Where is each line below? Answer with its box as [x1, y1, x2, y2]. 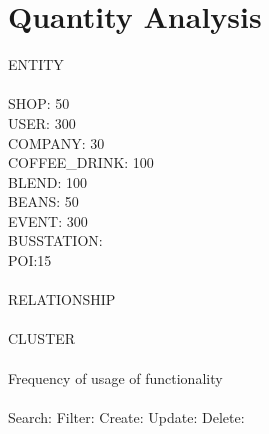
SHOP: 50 [8, 93, 70, 114]
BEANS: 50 [8, 191, 79, 212]
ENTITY [8, 54, 64, 75]
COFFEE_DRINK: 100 [8, 152, 154, 173]
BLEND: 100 [8, 171, 87, 192]
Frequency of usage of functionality [8, 367, 223, 388]
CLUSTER [8, 328, 76, 349]
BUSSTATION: [8, 230, 103, 251]
